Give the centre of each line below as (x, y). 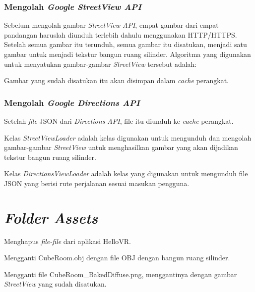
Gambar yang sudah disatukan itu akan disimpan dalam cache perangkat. (117, 80)
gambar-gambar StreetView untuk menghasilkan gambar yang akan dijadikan (121, 147)
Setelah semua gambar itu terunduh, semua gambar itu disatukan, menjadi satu (126, 44)
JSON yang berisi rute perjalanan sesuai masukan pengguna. (97, 183)
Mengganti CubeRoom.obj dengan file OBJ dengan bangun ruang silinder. (117, 258)
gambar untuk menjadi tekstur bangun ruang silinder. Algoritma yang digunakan (127, 54)
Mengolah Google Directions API (72, 102)
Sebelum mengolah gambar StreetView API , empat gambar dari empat (111, 25)
